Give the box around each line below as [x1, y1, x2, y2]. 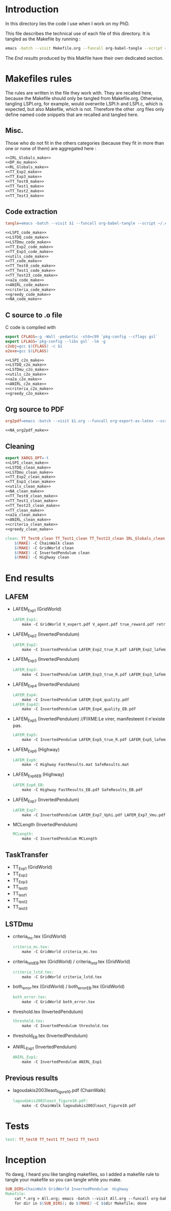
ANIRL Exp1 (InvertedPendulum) [12, 1043, 77, 1051]
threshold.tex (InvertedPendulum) [12, 1009, 83, 1015]
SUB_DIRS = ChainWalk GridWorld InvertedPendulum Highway [5, 1186, 129, 1192]
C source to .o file [5, 311, 63, 319]
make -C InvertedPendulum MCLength [22, 836, 98, 842]
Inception [5, 1154, 47, 1166]
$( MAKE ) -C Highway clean [14, 555, 70, 560]
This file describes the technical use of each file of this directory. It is [5, 30, 150, 36]
